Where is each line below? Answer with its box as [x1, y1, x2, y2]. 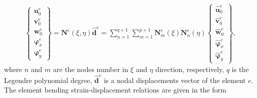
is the [231, 64, 249, 74]
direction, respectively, [155, 64, 224, 74]
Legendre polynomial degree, [4, 74, 92, 85]
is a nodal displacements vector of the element [103, 74, 246, 85]
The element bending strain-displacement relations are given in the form [4, 84, 226, 95]
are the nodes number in [53, 64, 128, 74]
